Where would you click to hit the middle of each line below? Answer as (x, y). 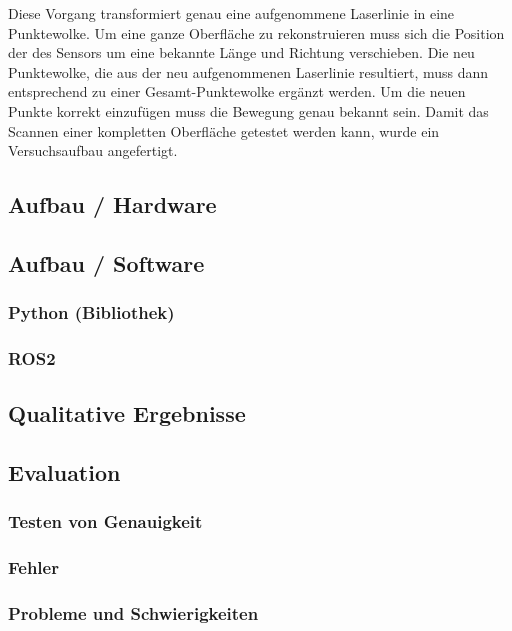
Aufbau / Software (106, 262)
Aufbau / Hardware (112, 204)
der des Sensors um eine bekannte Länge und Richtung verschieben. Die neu (241, 52)
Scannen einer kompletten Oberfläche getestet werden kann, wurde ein (224, 130)
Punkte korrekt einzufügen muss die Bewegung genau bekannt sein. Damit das (248, 110)
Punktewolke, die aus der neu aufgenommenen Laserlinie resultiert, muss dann (248, 71)
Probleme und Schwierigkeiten (133, 613)
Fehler (33, 567)
